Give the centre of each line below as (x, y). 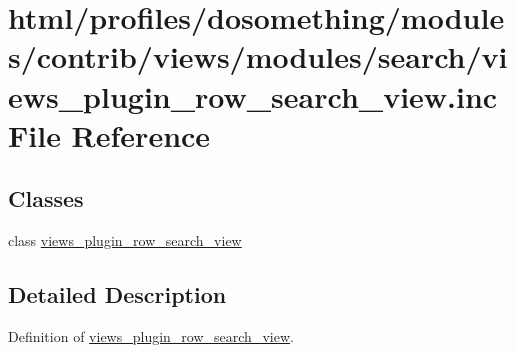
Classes (46, 198)
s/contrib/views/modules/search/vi (258, 56)
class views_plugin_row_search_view (125, 240)
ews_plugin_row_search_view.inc (253, 95)
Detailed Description (117, 294)
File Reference (109, 134)
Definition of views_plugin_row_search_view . (151, 335)
